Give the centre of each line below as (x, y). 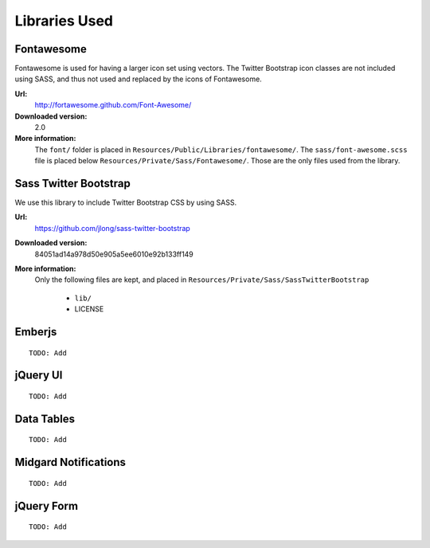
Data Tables (45, 419)
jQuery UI (39, 376)
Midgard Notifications (70, 462)
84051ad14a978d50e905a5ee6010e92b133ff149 (114, 254)
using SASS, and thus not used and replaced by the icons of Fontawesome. (138, 79)
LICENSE (89, 309)
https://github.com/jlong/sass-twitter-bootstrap (112, 228)
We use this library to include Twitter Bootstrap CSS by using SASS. (126, 202)
